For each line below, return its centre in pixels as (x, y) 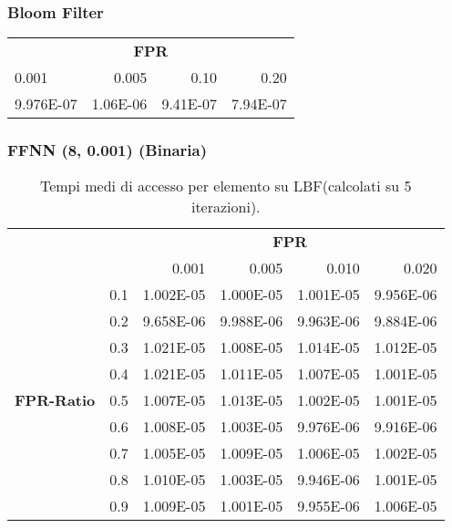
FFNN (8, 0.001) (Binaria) (107, 150)
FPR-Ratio (55, 400)
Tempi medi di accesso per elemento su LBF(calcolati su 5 (226, 186)
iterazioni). (226, 207)
